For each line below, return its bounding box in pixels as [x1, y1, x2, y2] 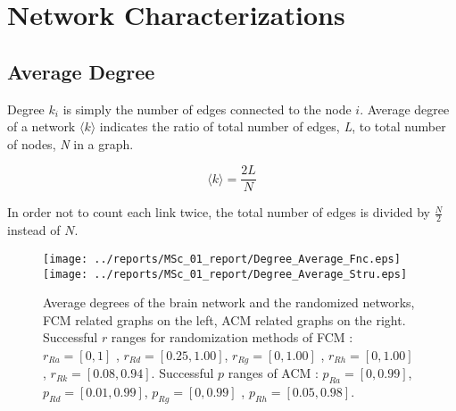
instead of [7, 221, 61, 239]
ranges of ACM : [228, 364, 319, 382]
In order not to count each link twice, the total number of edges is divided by [7, 203, 430, 222]
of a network [7, 117, 76, 136]
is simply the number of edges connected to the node [62, 99, 352, 118]
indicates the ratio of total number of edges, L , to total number [99, 117, 446, 136]
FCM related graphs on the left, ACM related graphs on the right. [43, 310, 406, 329]
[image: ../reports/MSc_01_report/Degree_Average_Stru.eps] [43, 267, 408, 281]
